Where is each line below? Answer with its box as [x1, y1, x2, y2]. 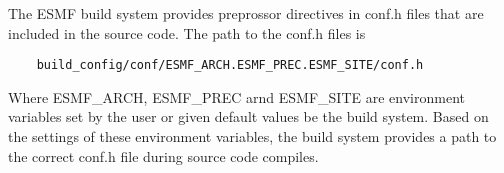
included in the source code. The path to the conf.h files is [8, 22, 366, 43]
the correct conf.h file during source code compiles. [8, 145, 319, 166]
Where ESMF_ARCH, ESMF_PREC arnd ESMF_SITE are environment [8, 86, 465, 107]
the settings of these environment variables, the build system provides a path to [8, 126, 497, 147]
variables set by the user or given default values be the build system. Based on [8, 106, 489, 127]
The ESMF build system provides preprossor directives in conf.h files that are [8, 3, 484, 23]
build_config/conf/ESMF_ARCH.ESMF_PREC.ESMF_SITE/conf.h [36, 58, 424, 73]
